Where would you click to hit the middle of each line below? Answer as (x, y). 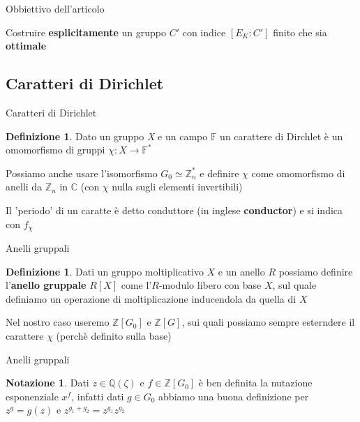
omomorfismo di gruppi (55, 150)
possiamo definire (316, 271)
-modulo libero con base (210, 285)
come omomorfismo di (298, 173)
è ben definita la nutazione (255, 383)
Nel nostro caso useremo (58, 322)
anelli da (24, 187)
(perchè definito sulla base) (114, 335)
